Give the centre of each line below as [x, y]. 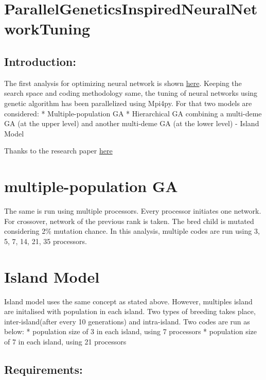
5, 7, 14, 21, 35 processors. [46, 241]
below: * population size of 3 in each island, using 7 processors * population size [131, 331]
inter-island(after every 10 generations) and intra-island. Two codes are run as [127, 321]
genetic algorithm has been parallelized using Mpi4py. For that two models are [128, 103]
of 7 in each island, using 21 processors [65, 341]
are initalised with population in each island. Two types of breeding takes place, [130, 311]
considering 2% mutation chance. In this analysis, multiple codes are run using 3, [132, 231]
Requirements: [43, 369]
